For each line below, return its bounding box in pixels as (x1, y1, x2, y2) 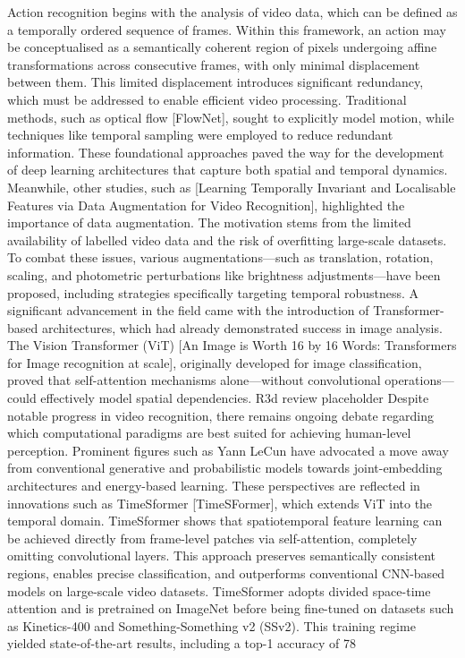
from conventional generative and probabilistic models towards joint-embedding (7, 458, 443, 477)
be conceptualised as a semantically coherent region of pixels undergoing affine (7, 38, 437, 56)
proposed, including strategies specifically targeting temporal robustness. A (7, 283, 419, 302)
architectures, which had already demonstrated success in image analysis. (41, 318, 443, 337)
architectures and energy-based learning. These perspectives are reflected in (7, 476, 420, 495)
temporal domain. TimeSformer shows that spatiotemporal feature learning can (7, 511, 443, 530)
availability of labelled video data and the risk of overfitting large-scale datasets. (7, 230, 447, 249)
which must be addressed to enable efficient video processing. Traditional (7, 90, 407, 108)
